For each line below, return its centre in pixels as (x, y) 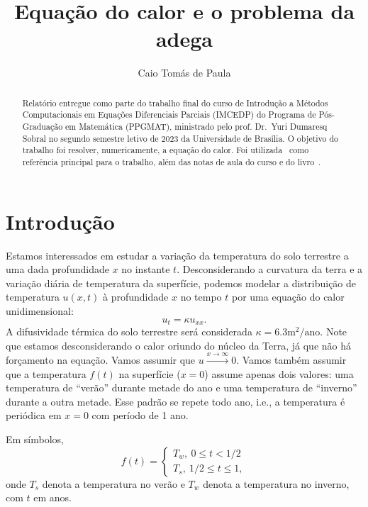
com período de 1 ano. (140, 415)
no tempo (201, 297)
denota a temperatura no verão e (113, 483)
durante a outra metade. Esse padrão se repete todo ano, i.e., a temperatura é (175, 401)
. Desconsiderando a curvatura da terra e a (270, 269)
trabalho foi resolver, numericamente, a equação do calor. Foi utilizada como (166, 150)
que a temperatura (46, 373)
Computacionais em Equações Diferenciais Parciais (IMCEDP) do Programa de (169, 115)
